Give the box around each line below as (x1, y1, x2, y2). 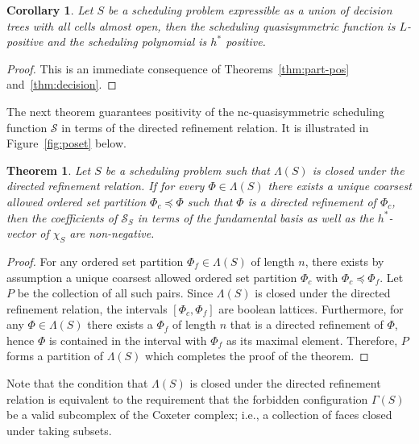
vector (6, 225, 36, 242)
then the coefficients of (6, 209, 118, 226)
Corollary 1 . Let (6, 2, 93, 18)
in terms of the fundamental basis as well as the (137, 209, 374, 226)
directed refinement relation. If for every (6, 177, 205, 194)
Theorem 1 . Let (6, 161, 91, 178)
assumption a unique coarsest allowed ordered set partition (6, 268, 297, 285)
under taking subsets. (6, 421, 112, 438)
